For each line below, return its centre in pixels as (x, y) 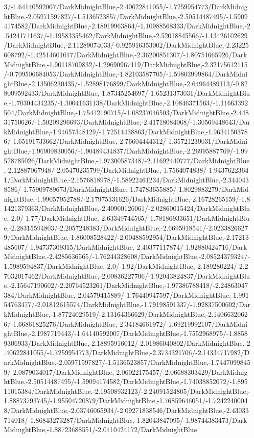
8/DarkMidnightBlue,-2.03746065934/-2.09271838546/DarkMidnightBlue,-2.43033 (127, 410)
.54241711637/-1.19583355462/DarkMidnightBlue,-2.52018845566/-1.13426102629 (126, 35)
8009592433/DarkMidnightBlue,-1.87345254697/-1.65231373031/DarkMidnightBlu (127, 93)
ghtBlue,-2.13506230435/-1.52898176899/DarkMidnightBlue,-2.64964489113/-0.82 (126, 83)
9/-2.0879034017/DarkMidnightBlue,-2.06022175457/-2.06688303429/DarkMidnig (126, 372)
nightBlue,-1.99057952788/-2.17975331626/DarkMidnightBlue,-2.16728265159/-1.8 (127, 198)
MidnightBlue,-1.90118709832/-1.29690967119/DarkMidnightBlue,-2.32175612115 (126, 64)
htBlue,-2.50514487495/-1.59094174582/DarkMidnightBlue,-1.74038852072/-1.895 (126, 381)
